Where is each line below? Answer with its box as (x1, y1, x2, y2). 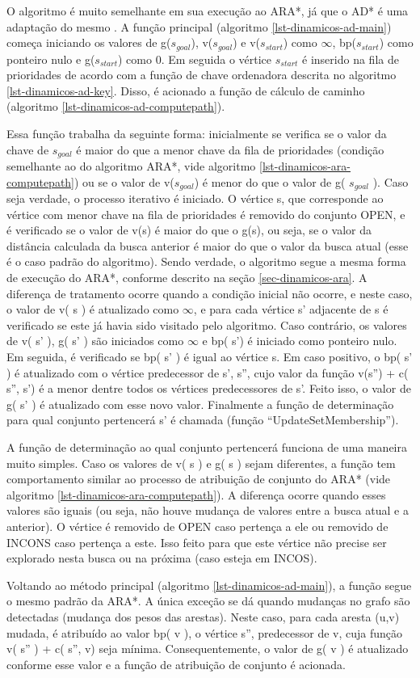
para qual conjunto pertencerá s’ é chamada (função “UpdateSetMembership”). (6, 411, 399, 428)
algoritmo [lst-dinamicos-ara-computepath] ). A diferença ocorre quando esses (6, 486, 386, 503)
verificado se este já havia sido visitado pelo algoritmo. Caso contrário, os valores (6, 316, 407, 333)
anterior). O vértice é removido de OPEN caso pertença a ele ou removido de (6, 517, 388, 534)
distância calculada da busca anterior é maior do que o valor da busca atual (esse (6, 237, 409, 254)
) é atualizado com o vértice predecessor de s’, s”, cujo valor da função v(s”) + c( (6, 364, 409, 381)
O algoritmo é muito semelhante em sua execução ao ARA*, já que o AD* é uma (6, 2, 409, 19)
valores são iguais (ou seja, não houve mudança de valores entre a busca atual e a (6, 502, 409, 519)
